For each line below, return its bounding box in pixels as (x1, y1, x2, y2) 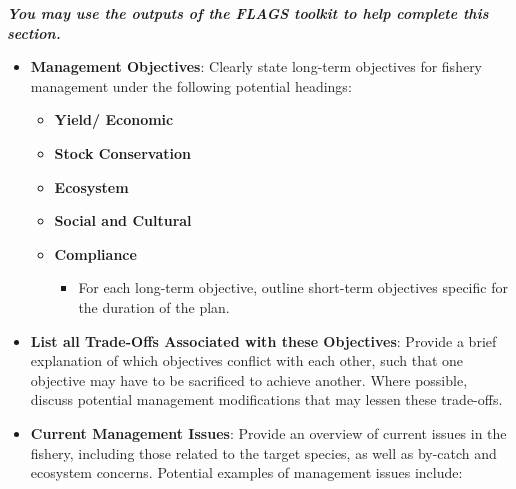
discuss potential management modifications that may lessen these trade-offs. (30, 389, 503, 410)
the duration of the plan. (78, 296, 230, 317)
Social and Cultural (54, 210, 192, 231)
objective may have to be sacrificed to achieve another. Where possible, (30, 369, 468, 390)
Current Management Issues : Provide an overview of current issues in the (30, 422, 507, 443)
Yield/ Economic (54, 109, 174, 130)
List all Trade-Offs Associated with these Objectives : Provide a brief (30, 330, 497, 351)
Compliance (54, 243, 137, 264)
